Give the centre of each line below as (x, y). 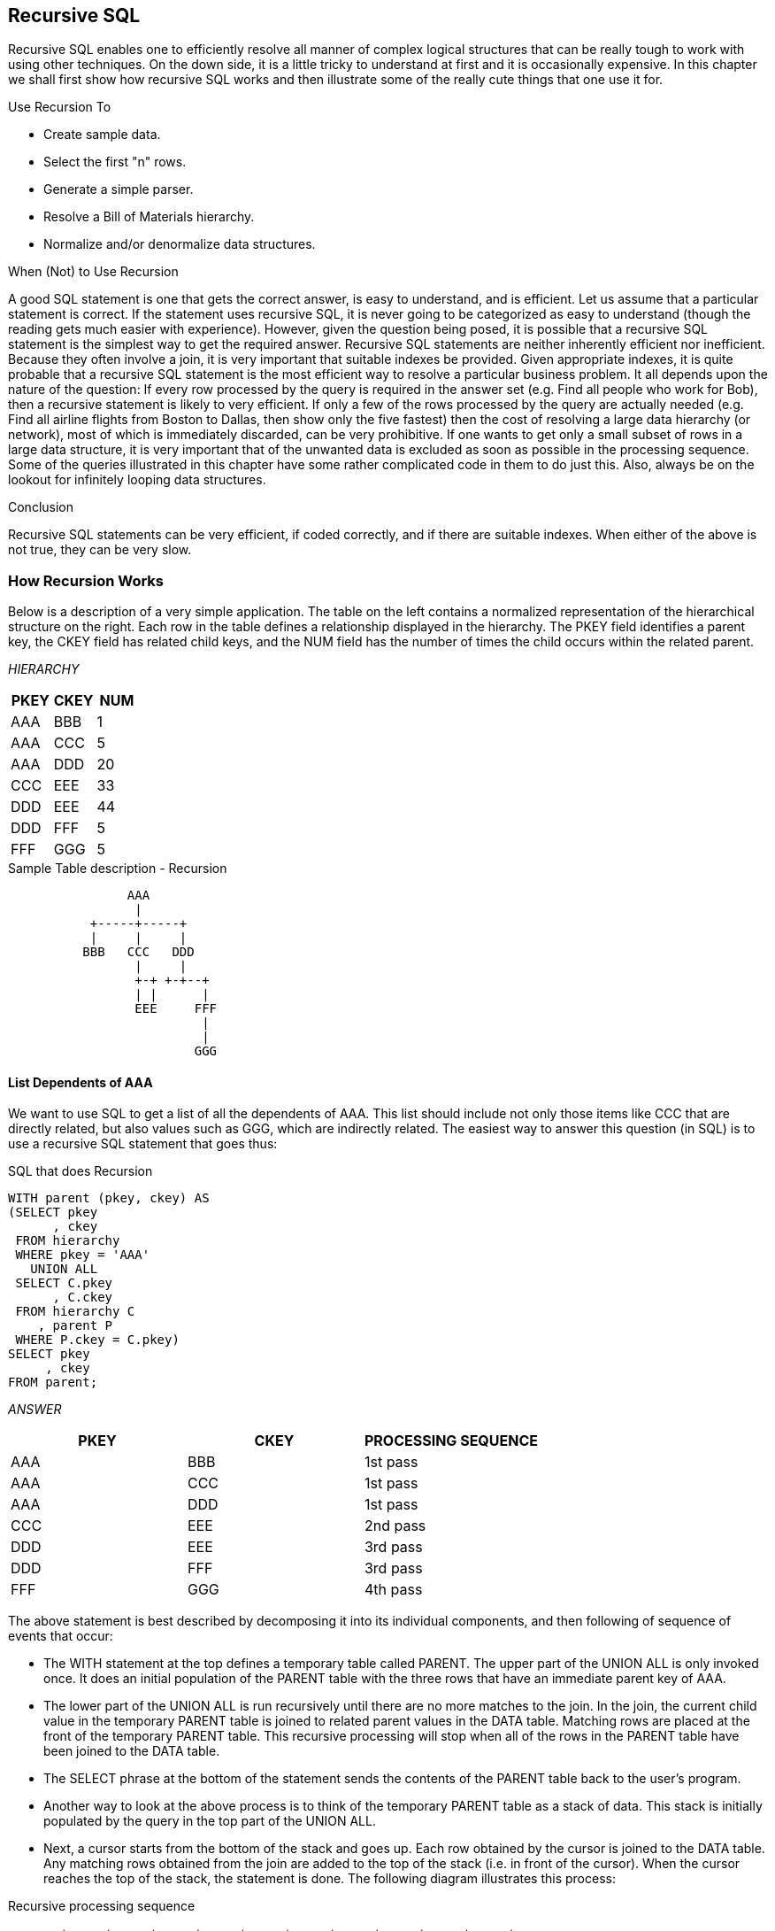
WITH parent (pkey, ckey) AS (109, 1198)
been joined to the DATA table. (132, 1751)
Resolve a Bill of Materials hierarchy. (149, 217)
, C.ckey (83, 1298)
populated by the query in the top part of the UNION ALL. (210, 1821)
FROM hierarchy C (75, 1312)
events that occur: (61, 1636)
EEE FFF (176, 1009)
